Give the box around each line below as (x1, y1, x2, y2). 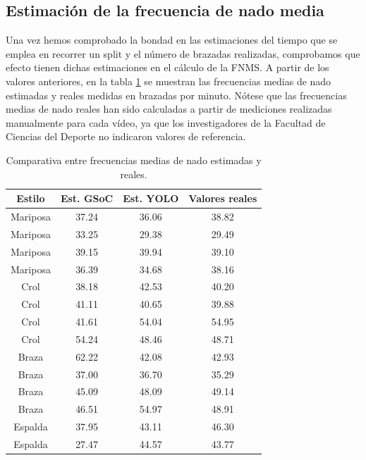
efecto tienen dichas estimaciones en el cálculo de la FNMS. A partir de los (6, 60, 329, 75)
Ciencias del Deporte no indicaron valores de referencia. (6, 129, 246, 144)
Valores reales (188, 191, 257, 206)
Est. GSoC (60, 191, 114, 206)
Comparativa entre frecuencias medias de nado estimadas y (6, 152, 262, 167)
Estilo (16, 191, 45, 206)
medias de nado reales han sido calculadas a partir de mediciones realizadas (6, 101, 332, 116)
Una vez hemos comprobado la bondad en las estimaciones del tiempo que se (6, 32, 338, 47)
